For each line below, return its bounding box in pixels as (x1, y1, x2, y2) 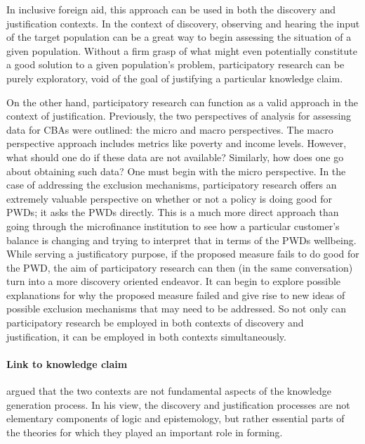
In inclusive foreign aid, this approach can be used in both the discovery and (6, 2, 336, 16)
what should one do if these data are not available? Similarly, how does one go (6, 149, 344, 164)
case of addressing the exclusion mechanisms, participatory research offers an (6, 177, 337, 192)
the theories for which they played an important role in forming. (6, 424, 283, 439)
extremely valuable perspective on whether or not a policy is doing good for (6, 191, 332, 205)
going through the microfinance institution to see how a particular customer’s (6, 218, 340, 233)
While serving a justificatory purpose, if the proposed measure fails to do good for (6, 246, 359, 261)
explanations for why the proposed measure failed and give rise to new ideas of (6, 287, 345, 302)
